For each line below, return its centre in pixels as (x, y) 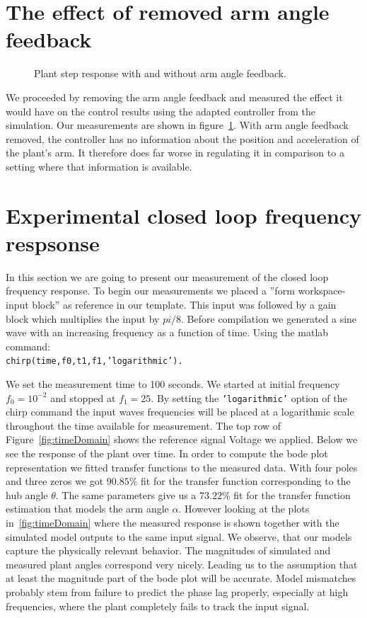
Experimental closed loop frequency (184, 215)
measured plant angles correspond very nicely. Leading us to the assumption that (182, 564)
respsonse (53, 242)
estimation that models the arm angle (87, 509)
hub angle (27, 494)
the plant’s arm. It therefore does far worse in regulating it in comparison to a (175, 153)
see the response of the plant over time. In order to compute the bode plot (167, 453)
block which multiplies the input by (83, 318)
